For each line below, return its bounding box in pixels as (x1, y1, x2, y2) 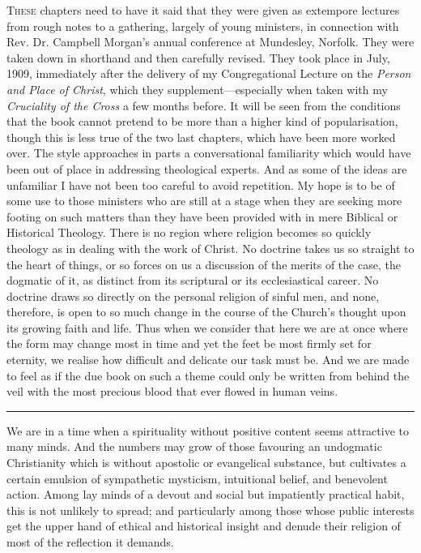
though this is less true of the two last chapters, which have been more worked (6, 128, 396, 145)
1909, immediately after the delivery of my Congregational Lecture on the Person (6, 65, 411, 82)
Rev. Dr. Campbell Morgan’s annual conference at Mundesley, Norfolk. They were (6, 33, 415, 50)
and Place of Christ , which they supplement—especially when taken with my (6, 80, 388, 97)
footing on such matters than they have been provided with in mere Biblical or (6, 208, 398, 225)
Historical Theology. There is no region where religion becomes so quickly (6, 224, 372, 241)
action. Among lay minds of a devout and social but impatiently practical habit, (6, 486, 405, 503)
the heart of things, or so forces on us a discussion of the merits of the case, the (6, 255, 401, 272)
